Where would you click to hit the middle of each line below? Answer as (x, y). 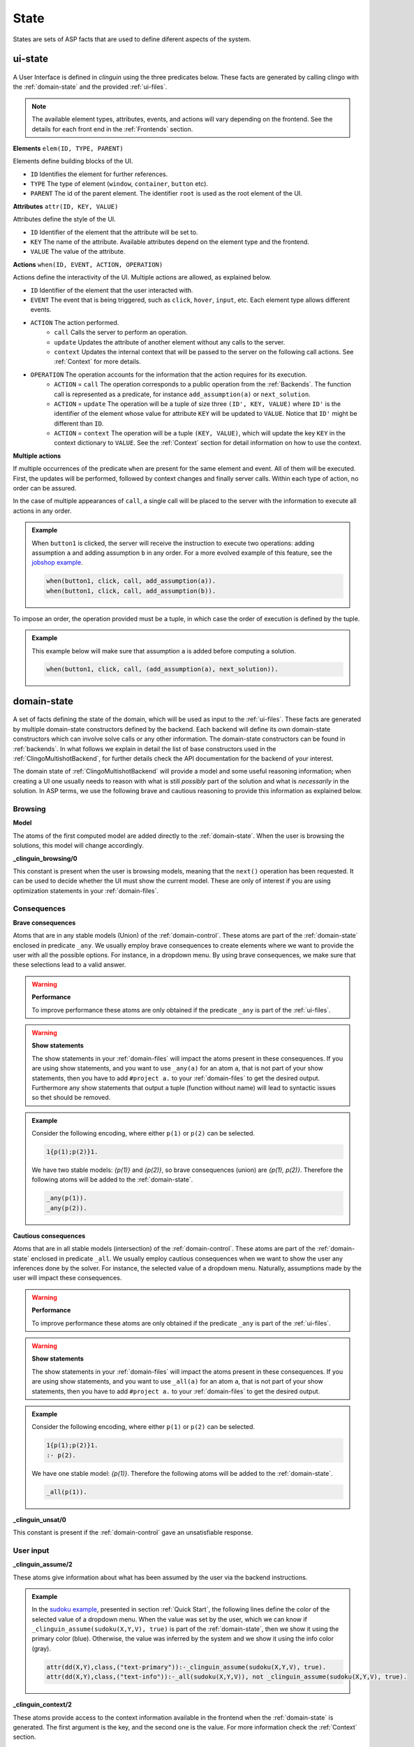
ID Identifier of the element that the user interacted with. (112, 290)
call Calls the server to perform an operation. (121, 333)
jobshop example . (57, 563)
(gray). (42, 1648)
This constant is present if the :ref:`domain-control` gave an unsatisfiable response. (133, 1532)
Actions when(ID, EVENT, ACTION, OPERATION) (88, 264)
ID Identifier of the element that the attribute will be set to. (114, 232)
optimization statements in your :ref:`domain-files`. (86, 890)
